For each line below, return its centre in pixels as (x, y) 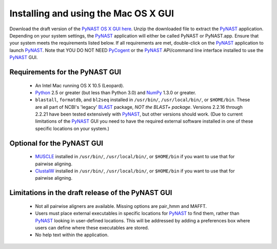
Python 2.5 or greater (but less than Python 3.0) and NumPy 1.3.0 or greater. (116, 92)
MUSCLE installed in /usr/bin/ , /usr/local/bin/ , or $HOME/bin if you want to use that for (135, 157)
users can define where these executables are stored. (92, 228)
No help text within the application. (72, 235)
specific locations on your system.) (72, 128)
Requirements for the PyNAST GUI (65, 72)
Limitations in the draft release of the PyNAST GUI (91, 193)
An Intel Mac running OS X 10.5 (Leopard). (80, 85)
